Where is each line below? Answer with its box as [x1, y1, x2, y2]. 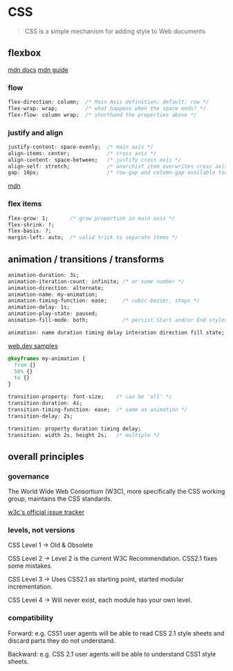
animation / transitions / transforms [8, 253, 165, 265]
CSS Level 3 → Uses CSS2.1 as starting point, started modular [8, 575, 184, 584]
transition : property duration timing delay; [8, 425, 141, 432]
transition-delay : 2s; [8, 413, 73, 420]
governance [8, 472, 50, 481]
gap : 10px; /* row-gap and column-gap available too [8, 169, 228, 177]
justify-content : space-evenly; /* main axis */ [8, 143, 154, 150]
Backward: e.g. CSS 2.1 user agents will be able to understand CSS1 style [8, 650, 216, 658]
